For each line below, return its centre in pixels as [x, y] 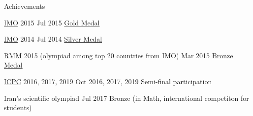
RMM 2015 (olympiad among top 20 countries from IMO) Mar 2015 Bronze [119, 55]
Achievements [25, 6]
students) [18, 107]
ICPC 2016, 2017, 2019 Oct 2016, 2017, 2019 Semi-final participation [108, 81]
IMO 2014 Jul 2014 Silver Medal [53, 39]
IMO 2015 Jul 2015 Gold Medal [52, 22]
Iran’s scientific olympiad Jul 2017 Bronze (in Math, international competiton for [126, 98]
